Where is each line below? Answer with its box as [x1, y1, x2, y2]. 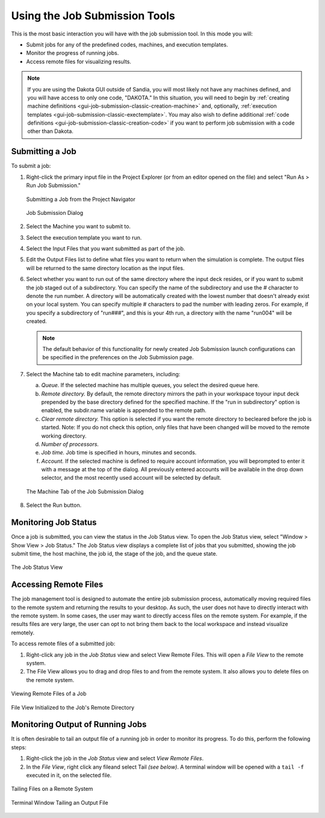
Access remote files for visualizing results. [26, 58, 132, 65]
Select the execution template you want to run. [26, 234, 142, 241]
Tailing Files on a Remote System [11, 785, 93, 793]
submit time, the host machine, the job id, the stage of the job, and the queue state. [11, 550, 218, 557]
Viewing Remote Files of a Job [11, 690, 87, 698]
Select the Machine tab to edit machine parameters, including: [26, 370, 181, 377]
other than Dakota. [27, 128, 73, 135]
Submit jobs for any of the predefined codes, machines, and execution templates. [26, 41, 228, 48]
